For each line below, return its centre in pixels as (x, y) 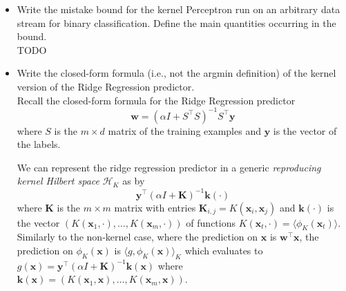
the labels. (39, 144)
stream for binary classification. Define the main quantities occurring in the (176, 22)
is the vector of (305, 130)
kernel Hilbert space (58, 181)
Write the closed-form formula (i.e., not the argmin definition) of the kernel (176, 73)
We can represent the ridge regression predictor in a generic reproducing (169, 167)
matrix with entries (155, 207)
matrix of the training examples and (184, 130)
